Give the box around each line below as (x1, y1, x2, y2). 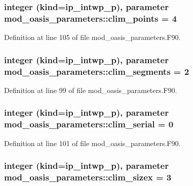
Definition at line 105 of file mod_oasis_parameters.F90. (4, 32, 181, 42)
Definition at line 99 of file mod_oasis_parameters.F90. (4, 84, 177, 95)
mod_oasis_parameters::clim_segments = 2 (4, 65, 189, 77)
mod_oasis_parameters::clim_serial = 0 (4, 118, 174, 130)
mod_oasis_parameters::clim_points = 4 (4, 12, 177, 24)
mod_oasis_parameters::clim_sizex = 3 (4, 171, 172, 183)
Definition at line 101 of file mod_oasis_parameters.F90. (4, 137, 181, 148)
